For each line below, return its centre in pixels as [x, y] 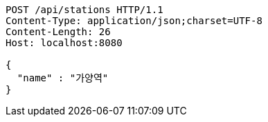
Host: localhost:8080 [64, 43]
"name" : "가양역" [63, 78]
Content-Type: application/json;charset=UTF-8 [134, 21]
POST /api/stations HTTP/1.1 [84, 10]
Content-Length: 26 [58, 32]
